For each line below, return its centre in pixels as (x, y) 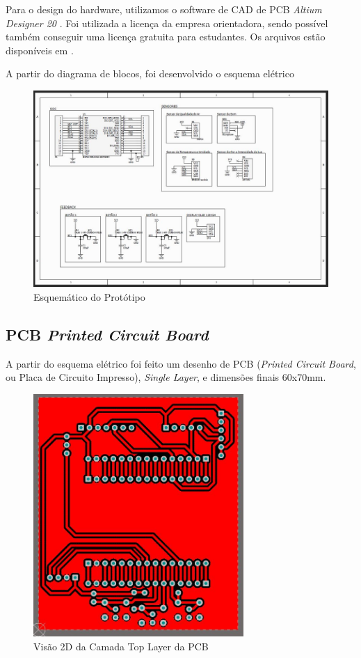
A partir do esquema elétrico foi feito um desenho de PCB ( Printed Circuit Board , (181, 363)
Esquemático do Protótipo (89, 296)
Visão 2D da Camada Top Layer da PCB (121, 647)
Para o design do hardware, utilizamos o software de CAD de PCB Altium (164, 9)
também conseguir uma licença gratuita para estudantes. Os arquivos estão (166, 37)
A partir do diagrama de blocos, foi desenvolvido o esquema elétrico (150, 73)
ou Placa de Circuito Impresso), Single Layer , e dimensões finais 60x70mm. (166, 377)
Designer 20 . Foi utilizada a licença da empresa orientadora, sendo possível (167, 23)
